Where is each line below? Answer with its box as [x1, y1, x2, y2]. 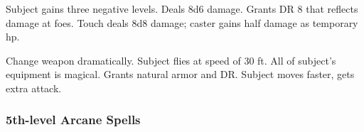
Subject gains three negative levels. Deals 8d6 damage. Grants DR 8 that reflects [6, 1, 358, 16]
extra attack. [6, 80, 62, 95]
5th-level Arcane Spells [6, 111, 141, 128]
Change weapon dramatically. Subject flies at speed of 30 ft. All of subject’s [6, 53, 336, 67]
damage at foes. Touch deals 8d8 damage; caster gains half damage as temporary [6, 15, 358, 30]
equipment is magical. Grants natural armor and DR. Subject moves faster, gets [6, 67, 355, 82]
